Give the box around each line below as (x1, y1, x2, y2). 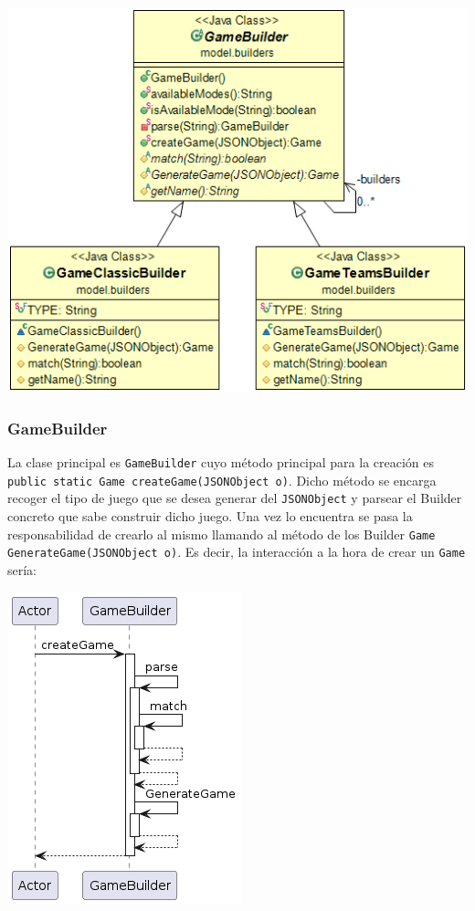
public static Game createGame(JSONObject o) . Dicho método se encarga (7, 470, 437, 489)
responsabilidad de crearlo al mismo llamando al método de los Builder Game (7, 524, 436, 543)
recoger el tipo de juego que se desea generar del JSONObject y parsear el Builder (7, 488, 462, 508)
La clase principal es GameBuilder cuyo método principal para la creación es (7, 453, 435, 472)
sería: (7, 560, 37, 579)
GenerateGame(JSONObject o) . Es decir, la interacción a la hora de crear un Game (7, 542, 466, 561)
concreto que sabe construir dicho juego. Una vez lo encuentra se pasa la (7, 507, 413, 526)
